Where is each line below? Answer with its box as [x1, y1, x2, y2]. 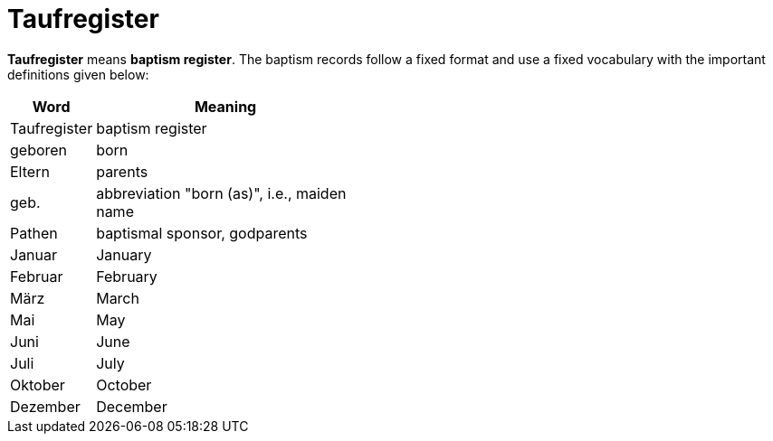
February [96, 267, 157, 286]
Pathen [10, 223, 58, 242]
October [96, 375, 152, 394]
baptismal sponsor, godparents [96, 223, 308, 242]
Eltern [10, 162, 50, 181]
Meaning [194, 97, 257, 116]
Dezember [10, 397, 81, 416]
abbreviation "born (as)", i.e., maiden [96, 183, 347, 202]
